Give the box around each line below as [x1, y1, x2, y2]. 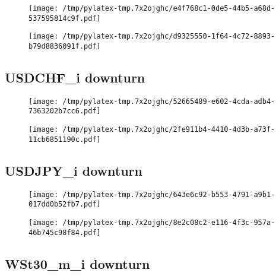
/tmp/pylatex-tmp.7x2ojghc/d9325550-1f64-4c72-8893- [62, 32, 275, 41]
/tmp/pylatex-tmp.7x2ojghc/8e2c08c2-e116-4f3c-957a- [62, 218, 275, 227]
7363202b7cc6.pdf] [28, 107, 101, 116]
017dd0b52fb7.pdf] [28, 200, 101, 209]
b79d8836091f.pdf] [28, 42, 101, 50]
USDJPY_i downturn [5, 161, 142, 179]
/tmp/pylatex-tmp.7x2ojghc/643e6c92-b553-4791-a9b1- [62, 190, 275, 199]
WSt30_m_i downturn [5, 254, 150, 272]
